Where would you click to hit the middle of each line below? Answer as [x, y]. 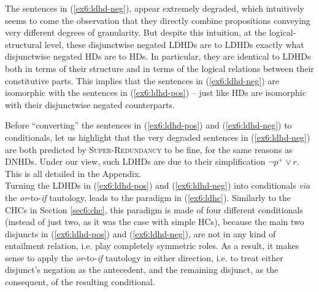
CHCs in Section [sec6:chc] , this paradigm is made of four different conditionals [154, 209]
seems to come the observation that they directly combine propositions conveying [158, 20]
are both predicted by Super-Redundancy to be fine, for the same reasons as [149, 149]
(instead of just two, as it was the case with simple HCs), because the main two [155, 222]
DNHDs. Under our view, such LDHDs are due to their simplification [135, 161]
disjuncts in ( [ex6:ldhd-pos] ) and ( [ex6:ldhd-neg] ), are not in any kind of [140, 233]
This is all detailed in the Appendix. [73, 173]
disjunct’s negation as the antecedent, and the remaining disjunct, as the [142, 270]
